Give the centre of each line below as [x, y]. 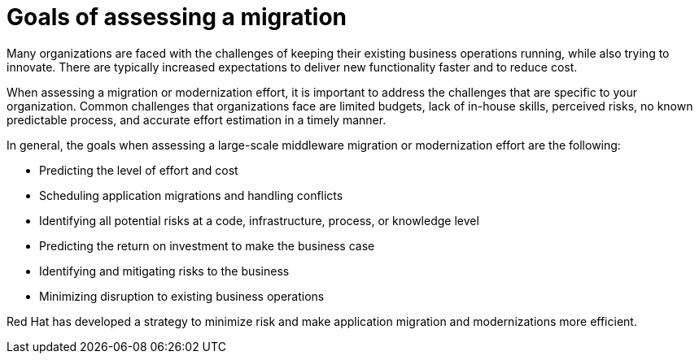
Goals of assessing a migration [177, 17]
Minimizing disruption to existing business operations [182, 296]
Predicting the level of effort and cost [139, 170]
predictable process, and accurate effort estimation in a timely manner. [197, 119]
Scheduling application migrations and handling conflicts [191, 195]
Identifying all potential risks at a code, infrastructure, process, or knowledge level [259, 220]
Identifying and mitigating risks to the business [164, 271]
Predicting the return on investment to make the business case [207, 245]
